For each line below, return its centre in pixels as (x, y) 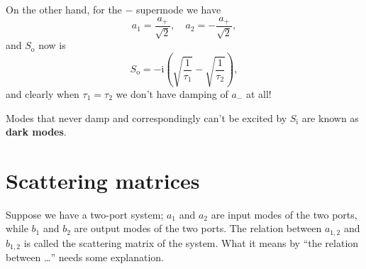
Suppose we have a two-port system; (85, 214)
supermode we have (179, 9)
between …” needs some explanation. (85, 257)
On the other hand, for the (64, 9)
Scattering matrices (103, 180)
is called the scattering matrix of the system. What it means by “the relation (191, 242)
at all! (259, 93)
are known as (330, 117)
